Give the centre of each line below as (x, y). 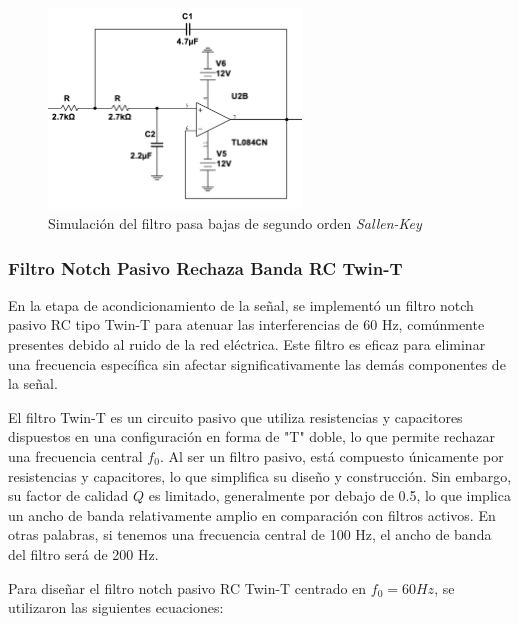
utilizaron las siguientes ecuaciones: (116, 607)
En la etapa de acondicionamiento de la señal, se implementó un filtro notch (241, 304)
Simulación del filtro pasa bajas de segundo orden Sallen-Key (235, 223)
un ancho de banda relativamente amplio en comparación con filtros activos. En (252, 514)
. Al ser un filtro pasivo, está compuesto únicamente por (331, 456)
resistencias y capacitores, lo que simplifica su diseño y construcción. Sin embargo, (260, 475)
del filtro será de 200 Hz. (83, 554)
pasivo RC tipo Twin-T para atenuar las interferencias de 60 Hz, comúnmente (246, 324)
